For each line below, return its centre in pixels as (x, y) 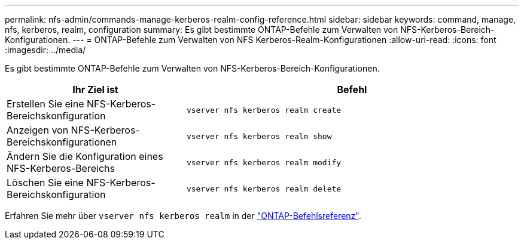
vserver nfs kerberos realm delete (264, 189)
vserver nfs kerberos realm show (259, 136)
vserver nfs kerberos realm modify (264, 162)
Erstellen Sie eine (45, 104)
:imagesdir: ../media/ (45, 50)
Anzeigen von (38, 130)
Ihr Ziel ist (95, 89)
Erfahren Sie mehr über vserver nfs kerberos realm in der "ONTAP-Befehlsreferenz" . (183, 216)
